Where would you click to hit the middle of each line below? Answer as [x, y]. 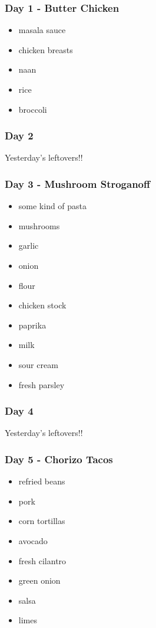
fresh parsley [42, 384]
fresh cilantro [42, 560]
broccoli [33, 109]
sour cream [38, 364]
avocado [33, 540]
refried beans [42, 481]
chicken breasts [46, 49]
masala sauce [42, 30]
